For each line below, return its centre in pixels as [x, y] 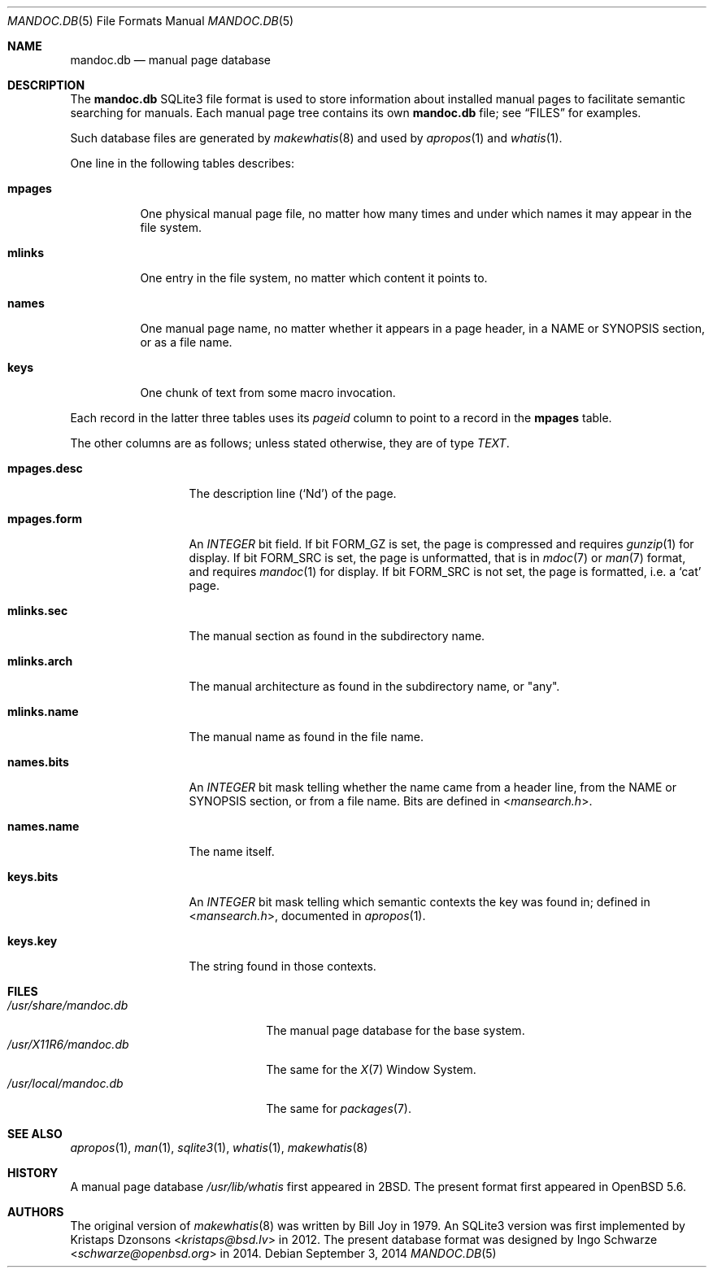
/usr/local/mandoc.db [65, 1083]
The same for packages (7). [339, 1108]
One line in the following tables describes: [182, 163]
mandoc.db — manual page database [170, 60]
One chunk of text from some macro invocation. [268, 393]
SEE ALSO [35, 1134]
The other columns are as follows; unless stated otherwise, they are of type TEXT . [290, 443]
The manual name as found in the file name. [306, 737]
